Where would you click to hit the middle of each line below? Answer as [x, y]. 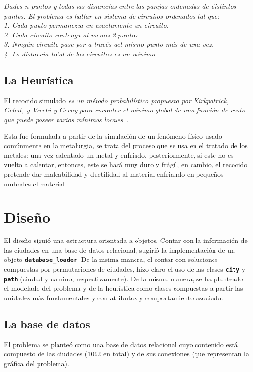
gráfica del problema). [37, 363]
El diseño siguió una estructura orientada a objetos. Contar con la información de [126, 240]
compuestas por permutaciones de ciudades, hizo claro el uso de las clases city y [125, 269]
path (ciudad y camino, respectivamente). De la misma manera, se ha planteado [124, 278]
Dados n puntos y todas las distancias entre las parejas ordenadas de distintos [120, 6]
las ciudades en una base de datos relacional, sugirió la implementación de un [119, 250]
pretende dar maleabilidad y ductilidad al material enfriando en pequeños [114, 174]
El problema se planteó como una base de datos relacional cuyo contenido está [121, 344]
